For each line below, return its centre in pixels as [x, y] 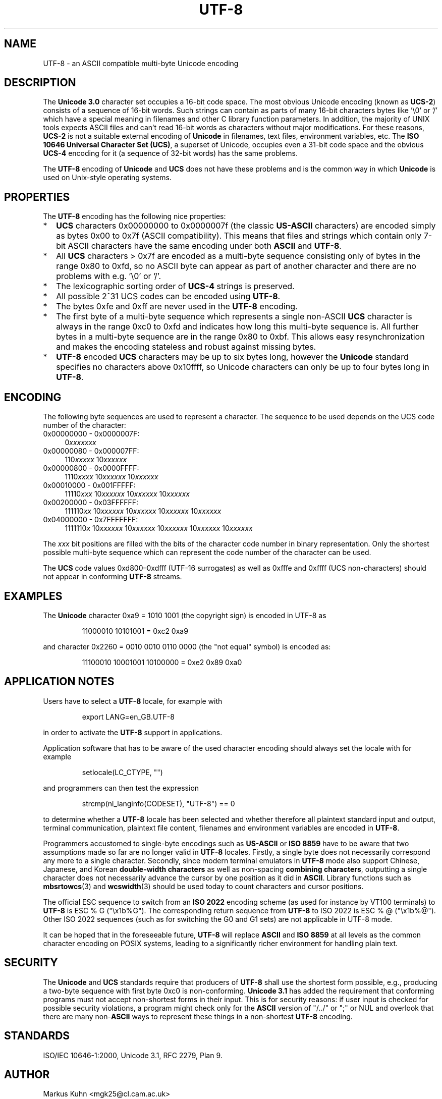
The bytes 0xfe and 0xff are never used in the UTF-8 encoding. [177, 307]
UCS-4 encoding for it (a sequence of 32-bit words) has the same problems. [170, 153]
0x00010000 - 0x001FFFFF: [89, 485]
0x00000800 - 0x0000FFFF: [91, 468]
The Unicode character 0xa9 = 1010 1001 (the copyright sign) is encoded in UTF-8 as [185, 615]
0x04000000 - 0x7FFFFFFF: [91, 520]
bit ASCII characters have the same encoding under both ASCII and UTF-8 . [199, 246]
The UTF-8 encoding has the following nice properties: [134, 216]
